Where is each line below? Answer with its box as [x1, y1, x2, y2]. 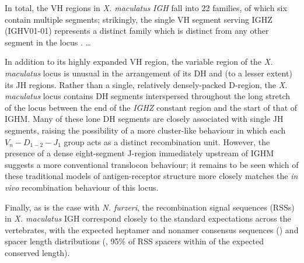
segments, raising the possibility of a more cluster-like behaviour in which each [5, 124, 286, 136]
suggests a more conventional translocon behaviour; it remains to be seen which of [5, 158, 299, 170]
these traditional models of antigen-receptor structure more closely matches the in [5, 170, 298, 182]
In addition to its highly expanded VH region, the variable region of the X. [5, 55, 273, 68]
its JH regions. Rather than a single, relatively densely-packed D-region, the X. [5, 78, 288, 90]
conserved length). [5, 246, 70, 258]
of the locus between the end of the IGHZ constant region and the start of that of [5, 101, 298, 113]
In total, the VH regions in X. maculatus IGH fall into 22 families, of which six [5, 2, 287, 13]
